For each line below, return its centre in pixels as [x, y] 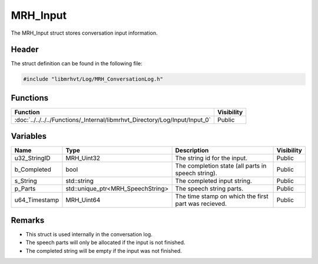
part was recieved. [201, 204]
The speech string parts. [209, 189]
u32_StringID [32, 158]
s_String [26, 181]
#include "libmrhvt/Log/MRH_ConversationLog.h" [93, 79]
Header [25, 50]
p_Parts [25, 189]
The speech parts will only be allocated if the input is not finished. [105, 243]
